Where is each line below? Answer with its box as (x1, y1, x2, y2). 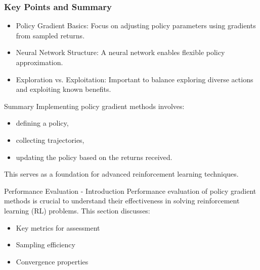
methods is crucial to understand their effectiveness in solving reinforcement (4, 195, 240, 206)
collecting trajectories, (16, 134, 84, 145)
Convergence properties (16, 256, 89, 266)
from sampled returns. (16, 30, 85, 40)
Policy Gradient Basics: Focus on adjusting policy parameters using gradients (16, 20, 256, 31)
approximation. (16, 57, 63, 67)
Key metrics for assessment (16, 222, 100, 233)
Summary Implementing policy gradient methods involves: (4, 100, 185, 111)
